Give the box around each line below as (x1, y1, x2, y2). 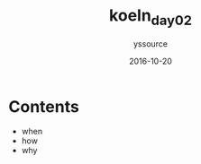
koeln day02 (108, 5, 193, 29)
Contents (8, 96, 80, 117)
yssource (132, 38, 169, 49)
